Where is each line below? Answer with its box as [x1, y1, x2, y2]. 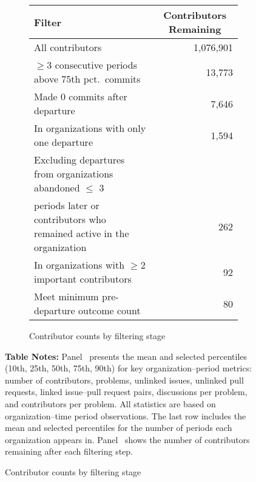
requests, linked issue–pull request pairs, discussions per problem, [5, 385, 248, 398]
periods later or [34, 198, 99, 212]
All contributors [34, 40, 102, 54]
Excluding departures [34, 153, 125, 167]
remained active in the [34, 226, 129, 240]
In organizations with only [34, 121, 146, 135]
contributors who [34, 212, 106, 226]
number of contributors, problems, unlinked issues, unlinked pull [5, 373, 244, 386]
